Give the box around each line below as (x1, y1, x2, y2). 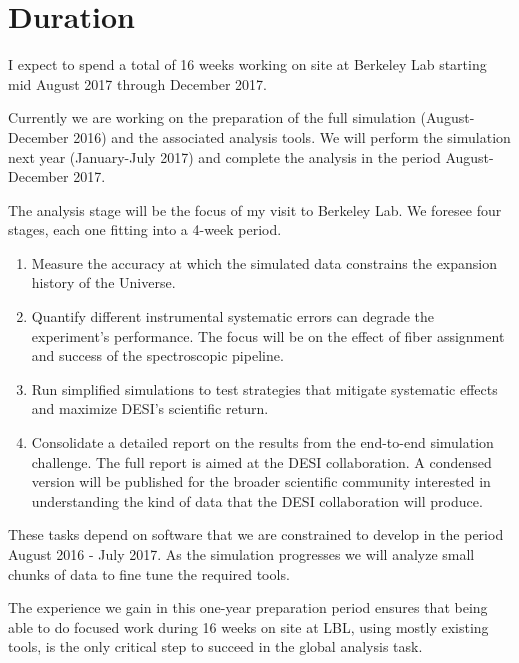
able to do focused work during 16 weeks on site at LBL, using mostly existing (8, 616, 489, 637)
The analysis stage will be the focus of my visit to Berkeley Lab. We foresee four (8, 199, 502, 220)
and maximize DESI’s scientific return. (31, 398, 269, 419)
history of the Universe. (31, 272, 176, 293)
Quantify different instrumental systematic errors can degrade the (31, 306, 435, 327)
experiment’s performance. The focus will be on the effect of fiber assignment (31, 325, 505, 346)
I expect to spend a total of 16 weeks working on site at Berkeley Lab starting (8, 54, 487, 75)
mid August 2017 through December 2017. (8, 73, 267, 94)
